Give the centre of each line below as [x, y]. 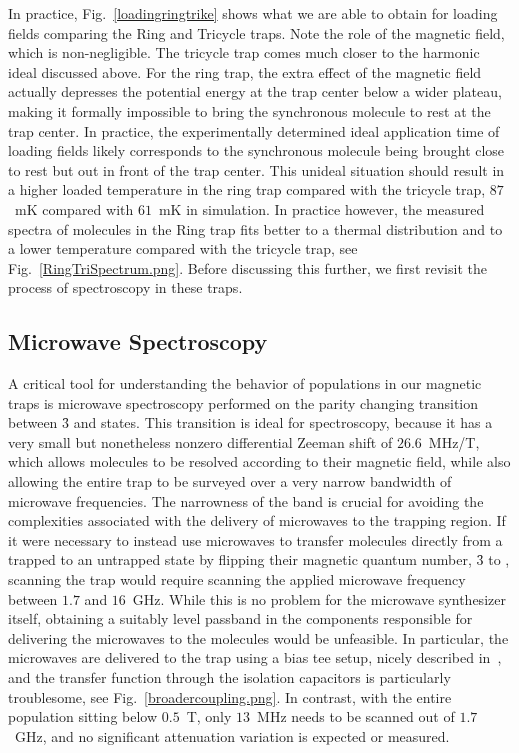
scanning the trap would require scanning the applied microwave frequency [237, 579]
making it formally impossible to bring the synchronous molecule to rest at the [249, 110]
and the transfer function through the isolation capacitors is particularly [229, 677]
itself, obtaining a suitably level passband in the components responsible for [240, 618]
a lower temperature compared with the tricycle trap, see [183, 248]
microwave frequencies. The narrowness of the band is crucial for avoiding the [246, 500]
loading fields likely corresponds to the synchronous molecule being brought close [256, 150]
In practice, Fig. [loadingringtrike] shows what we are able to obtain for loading [253, 13]
